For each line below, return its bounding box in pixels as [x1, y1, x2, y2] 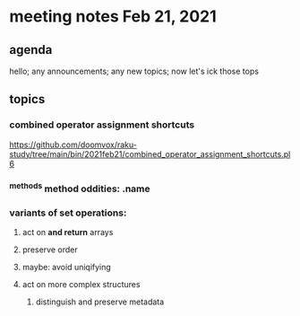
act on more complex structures [21, 279, 141, 290]
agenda [9, 42, 53, 57]
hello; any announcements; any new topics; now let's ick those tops [9, 66, 260, 76]
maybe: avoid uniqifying [21, 262, 112, 273]
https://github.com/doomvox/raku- [9, 139, 137, 150]
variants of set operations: [9, 206, 127, 219]
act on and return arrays [21, 227, 114, 238]
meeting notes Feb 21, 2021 [9, 6, 217, 27]
